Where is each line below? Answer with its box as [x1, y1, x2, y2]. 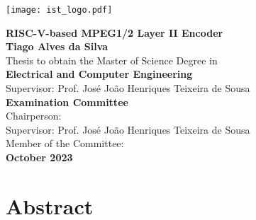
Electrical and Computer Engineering [6, 66, 193, 81]
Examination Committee [6, 94, 128, 109]
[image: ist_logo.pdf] [6, 5, 113, 15]
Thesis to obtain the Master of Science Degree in [6, 52, 218, 67]
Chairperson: [6, 108, 62, 123]
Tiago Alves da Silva [6, 39, 108, 54]
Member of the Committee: [6, 136, 124, 151]
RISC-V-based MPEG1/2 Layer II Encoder [6, 25, 223, 40]
